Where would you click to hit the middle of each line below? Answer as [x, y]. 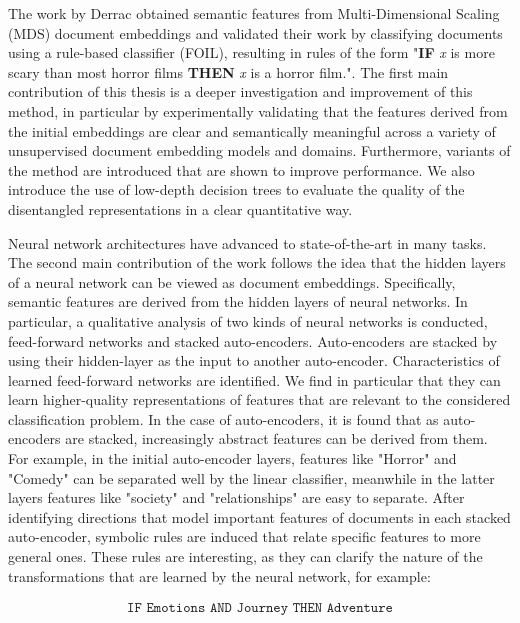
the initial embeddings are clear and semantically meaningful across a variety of [252, 130]
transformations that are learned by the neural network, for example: [219, 575]
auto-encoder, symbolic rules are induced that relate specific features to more [244, 536]
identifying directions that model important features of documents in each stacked [259, 516]
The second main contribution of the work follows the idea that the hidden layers [257, 262]
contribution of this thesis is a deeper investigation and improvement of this [240, 91]
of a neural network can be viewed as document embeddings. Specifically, [232, 281]
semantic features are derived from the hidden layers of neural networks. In [238, 301]
